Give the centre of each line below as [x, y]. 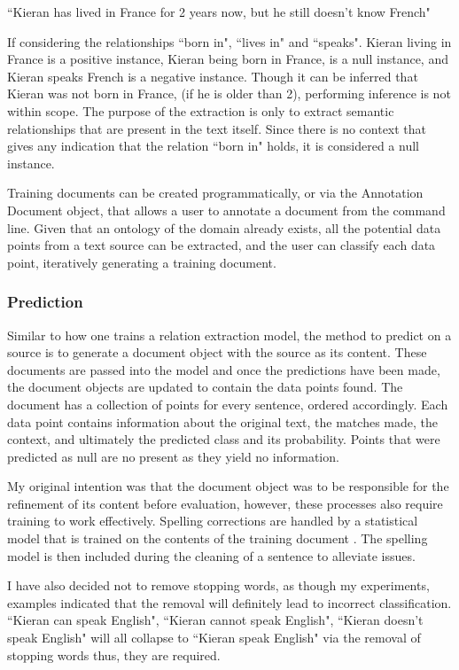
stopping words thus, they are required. [114, 654]
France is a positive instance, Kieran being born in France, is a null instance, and [228, 59]
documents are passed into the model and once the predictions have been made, [224, 369]
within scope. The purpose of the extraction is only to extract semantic [201, 110]
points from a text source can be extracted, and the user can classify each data [222, 245]
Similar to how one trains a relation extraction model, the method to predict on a [229, 335]
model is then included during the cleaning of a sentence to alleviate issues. [211, 555]
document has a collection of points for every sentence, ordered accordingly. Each [228, 404]
